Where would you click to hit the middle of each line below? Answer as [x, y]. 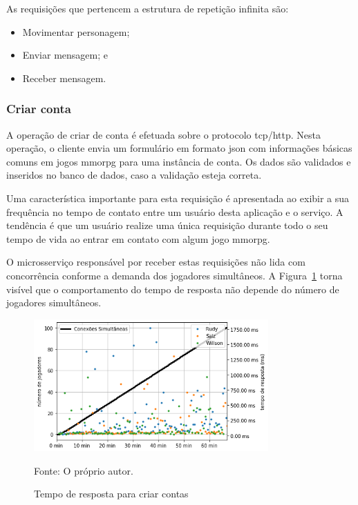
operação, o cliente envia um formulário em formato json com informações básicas [179, 148]
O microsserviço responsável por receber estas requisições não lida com [156, 262]
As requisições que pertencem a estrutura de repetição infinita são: [148, 8]
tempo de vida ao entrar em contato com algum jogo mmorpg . [138, 238]
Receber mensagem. [64, 78]
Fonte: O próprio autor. [84, 470]
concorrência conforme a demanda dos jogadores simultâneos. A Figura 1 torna [175, 275]
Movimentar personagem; [76, 31]
